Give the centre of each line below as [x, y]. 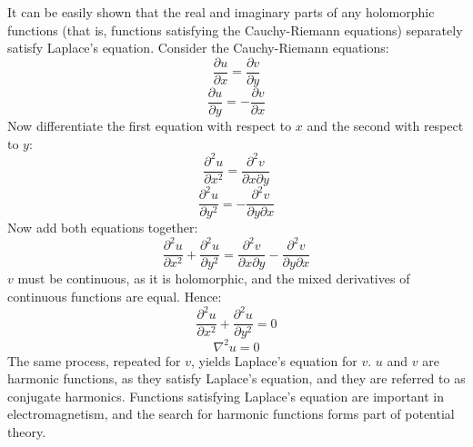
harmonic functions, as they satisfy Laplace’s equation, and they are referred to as [236, 378]
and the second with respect [385, 125]
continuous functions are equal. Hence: [115, 296]
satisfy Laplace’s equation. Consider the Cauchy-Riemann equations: [198, 48]
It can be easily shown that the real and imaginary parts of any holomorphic [221, 12]
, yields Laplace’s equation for [274, 360]
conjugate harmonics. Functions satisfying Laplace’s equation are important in [226, 396]
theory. [27, 432]
